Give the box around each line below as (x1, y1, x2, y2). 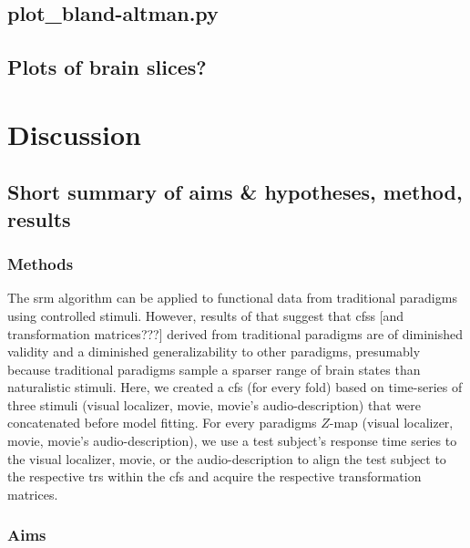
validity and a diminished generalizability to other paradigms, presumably (7, 342, 421, 361)
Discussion (7, 115, 141, 152)
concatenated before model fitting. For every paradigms (7, 413, 317, 432)
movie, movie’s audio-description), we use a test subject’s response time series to (7, 431, 457, 450)
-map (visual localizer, (329, 413, 454, 432)
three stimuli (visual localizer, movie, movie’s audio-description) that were (7, 395, 421, 414)
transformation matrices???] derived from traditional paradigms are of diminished (7, 324, 463, 343)
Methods (7, 253, 74, 275)
